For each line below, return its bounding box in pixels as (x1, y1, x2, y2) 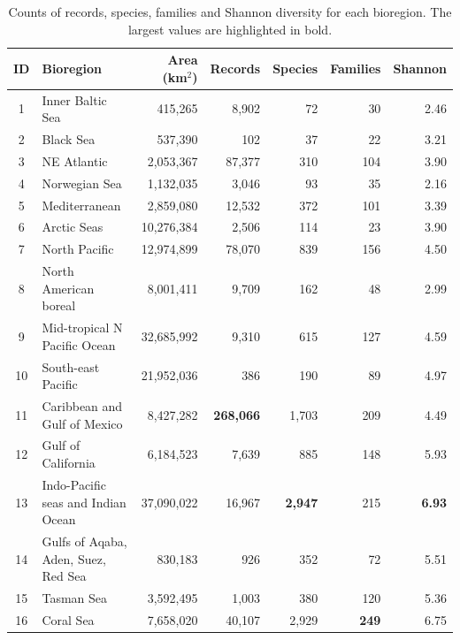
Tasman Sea (42, 588, 108, 606)
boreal (42, 296, 76, 315)
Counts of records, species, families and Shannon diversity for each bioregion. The (8, 3, 452, 20)
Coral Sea (42, 610, 95, 629)
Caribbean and (42, 397, 123, 415)
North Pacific (42, 240, 114, 258)
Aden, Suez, (42, 549, 106, 568)
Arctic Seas (42, 217, 103, 236)
